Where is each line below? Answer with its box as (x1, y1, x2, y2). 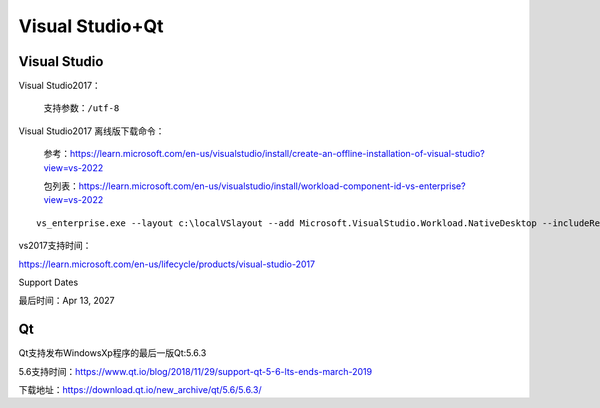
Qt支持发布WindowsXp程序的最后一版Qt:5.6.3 (18, 347, 207, 359)
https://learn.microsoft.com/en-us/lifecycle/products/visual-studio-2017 (18, 258, 315, 270)
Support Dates (18, 276, 79, 288)
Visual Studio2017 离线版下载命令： (18, 125, 165, 137)
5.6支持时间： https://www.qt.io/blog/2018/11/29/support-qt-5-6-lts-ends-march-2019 (18, 365, 373, 377)
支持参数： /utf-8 (43, 102, 120, 114)
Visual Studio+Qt (18, 15, 164, 37)
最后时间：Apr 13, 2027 (18, 295, 115, 307)
